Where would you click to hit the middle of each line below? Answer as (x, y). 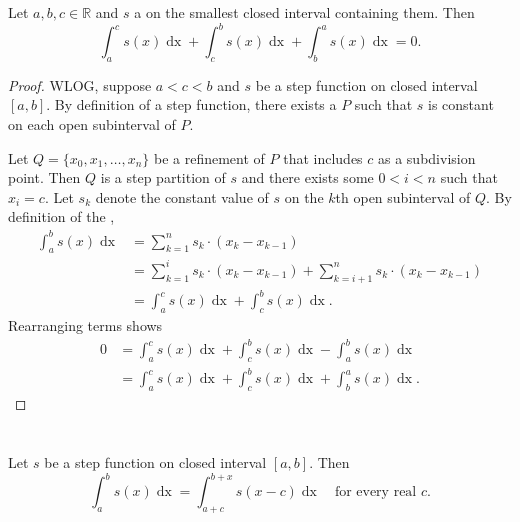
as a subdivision (427, 157)
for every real (375, 492)
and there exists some (307, 177)
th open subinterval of (403, 196)
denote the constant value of (182, 196)
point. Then (44, 177)
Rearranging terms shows (85, 325)
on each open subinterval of (92, 124)
